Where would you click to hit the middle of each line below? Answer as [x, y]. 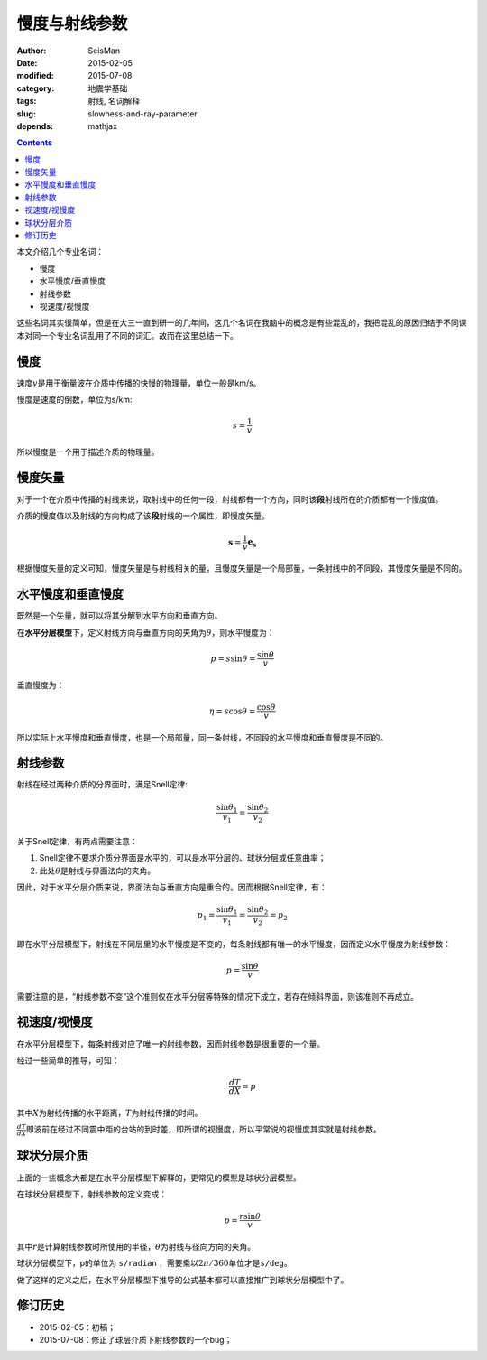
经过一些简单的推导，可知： [68, 1060]
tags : [27, 101]
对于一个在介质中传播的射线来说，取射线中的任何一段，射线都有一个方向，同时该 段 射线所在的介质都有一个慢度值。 [230, 499]
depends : [35, 126]
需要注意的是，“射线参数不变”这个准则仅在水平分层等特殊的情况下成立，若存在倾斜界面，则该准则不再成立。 [218, 996]
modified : [35, 76]
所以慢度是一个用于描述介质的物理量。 [88, 452]
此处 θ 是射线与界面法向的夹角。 [97, 871]
